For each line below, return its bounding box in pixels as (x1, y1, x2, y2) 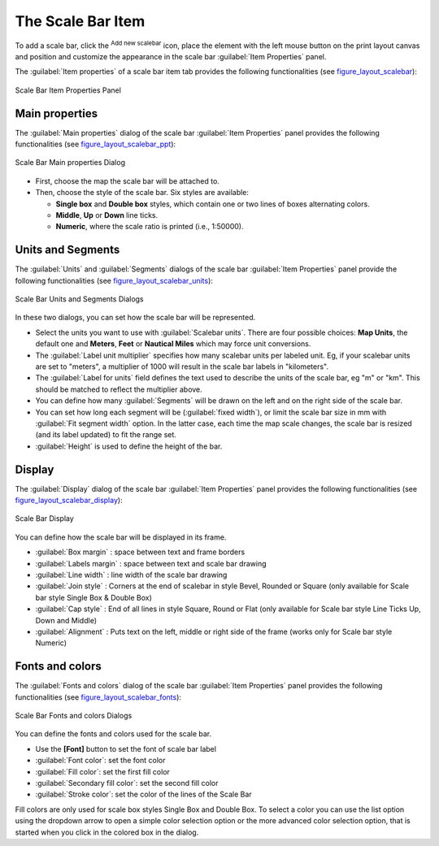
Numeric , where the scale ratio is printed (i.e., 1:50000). (55, 222, 244, 232)
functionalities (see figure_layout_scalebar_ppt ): (15, 139, 176, 150)
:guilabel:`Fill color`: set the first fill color (35, 766, 171, 776)
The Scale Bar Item (15, 12, 146, 30)
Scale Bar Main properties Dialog (15, 158, 126, 167)
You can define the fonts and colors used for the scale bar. (15, 729, 212, 739)
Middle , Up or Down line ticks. (55, 210, 159, 219)
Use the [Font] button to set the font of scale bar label (35, 744, 217, 753)
